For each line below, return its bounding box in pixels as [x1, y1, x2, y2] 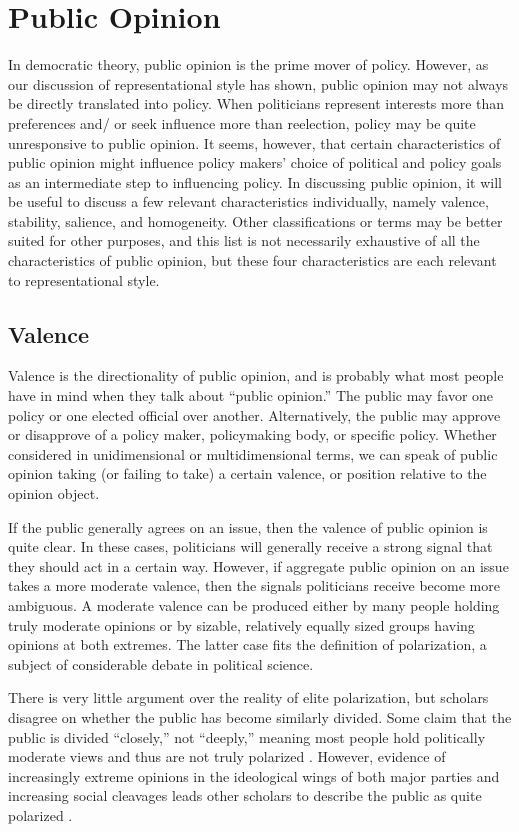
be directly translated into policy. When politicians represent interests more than [8, 93, 505, 114]
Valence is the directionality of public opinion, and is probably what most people [8, 365, 504, 386]
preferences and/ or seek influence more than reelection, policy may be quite [8, 112, 476, 133]
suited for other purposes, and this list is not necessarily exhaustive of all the [8, 230, 480, 251]
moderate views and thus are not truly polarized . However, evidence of [8, 746, 446, 767]
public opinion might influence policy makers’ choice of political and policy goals [8, 152, 502, 173]
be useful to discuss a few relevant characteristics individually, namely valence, [8, 191, 489, 212]
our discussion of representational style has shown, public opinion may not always [8, 73, 509, 94]
